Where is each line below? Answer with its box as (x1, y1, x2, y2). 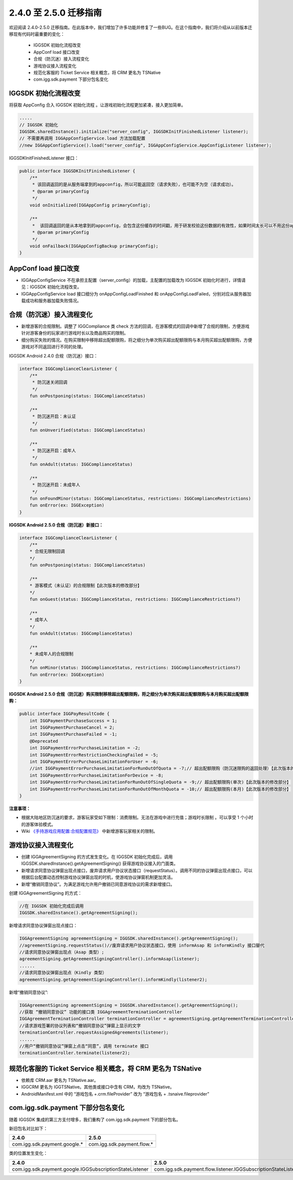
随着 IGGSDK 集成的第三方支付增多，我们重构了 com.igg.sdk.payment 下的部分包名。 (9, 1117, 181, 1122)
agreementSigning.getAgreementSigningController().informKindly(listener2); (19, 977, 208, 982)
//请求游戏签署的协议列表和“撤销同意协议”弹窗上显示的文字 (19, 1023, 141, 1028)
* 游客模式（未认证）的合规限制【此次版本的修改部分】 (29, 583, 142, 589)
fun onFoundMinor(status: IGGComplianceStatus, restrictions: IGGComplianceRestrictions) (29, 496, 251, 501)
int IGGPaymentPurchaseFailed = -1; (29, 732, 117, 737)
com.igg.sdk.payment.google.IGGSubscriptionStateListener (12, 1165, 149, 1172)
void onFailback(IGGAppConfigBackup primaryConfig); (29, 243, 159, 249)
